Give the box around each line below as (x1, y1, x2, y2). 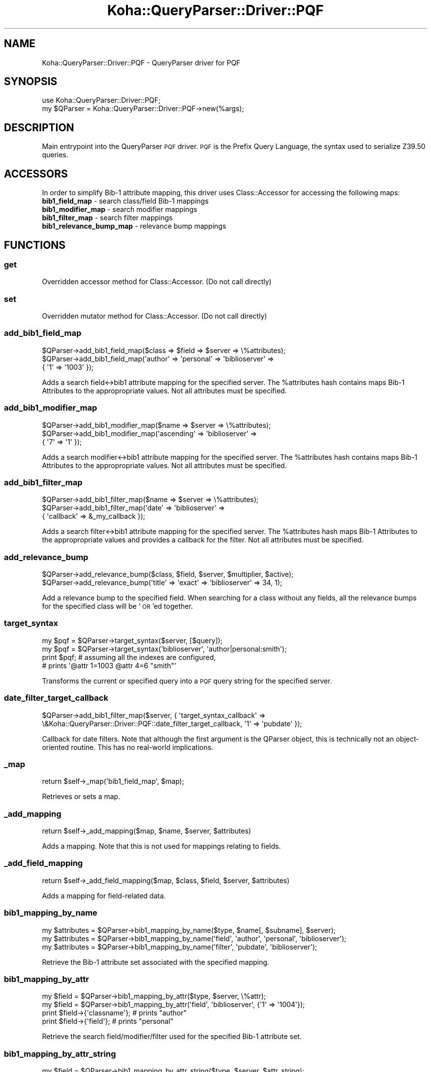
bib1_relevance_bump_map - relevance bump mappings (42, 222, 226, 231)
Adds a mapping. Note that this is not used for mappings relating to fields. (42, 842, 281, 851)
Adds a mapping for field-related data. (42, 891, 166, 900)
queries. (42, 150, 68, 159)
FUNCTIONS (4, 238, 66, 251)
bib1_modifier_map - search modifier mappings (42, 205, 197, 214)
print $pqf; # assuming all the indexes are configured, (42, 653, 216, 661)
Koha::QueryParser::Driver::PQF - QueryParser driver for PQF (42, 58, 241, 67)
